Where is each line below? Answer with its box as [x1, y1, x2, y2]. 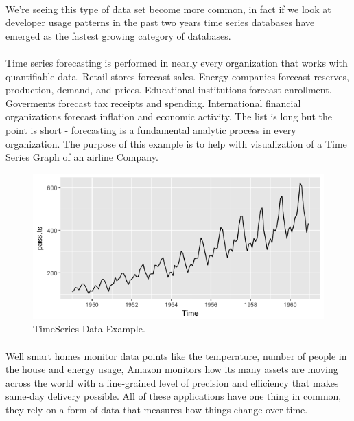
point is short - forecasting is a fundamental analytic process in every [5, 122, 296, 137]
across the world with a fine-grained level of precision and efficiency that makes [5, 375, 339, 389]
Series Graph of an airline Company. [5, 150, 158, 164]
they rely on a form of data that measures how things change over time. [5, 402, 308, 416]
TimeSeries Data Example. [33, 321, 145, 336]
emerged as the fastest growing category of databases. [5, 28, 231, 43]
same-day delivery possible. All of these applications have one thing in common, [5, 389, 342, 403]
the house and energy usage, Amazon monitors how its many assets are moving [5, 362, 338, 376]
